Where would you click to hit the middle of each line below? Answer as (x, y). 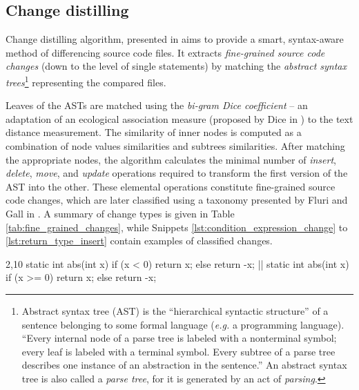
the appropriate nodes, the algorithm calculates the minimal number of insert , (171, 159)
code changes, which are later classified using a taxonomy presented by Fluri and (177, 200)
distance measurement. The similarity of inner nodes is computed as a (154, 132)
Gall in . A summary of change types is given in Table (120, 213)
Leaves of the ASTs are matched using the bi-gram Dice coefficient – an (157, 105)
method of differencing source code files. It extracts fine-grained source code (165, 52)
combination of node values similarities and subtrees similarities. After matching (175, 146)
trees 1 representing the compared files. (86, 81)
